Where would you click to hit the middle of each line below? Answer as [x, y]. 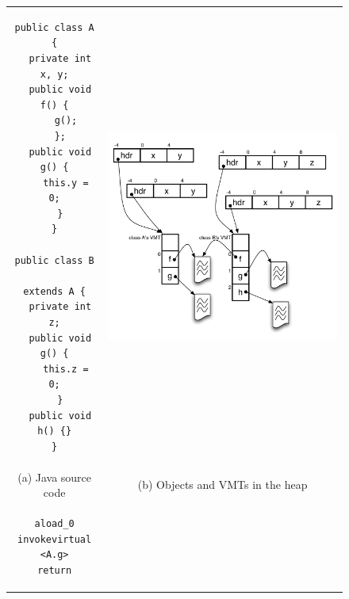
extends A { [54, 291]
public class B [54, 260]
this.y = [66, 183]
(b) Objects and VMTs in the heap [222, 485]
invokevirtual [55, 539]
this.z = [66, 369]
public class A [54, 27]
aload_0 [54, 524]
